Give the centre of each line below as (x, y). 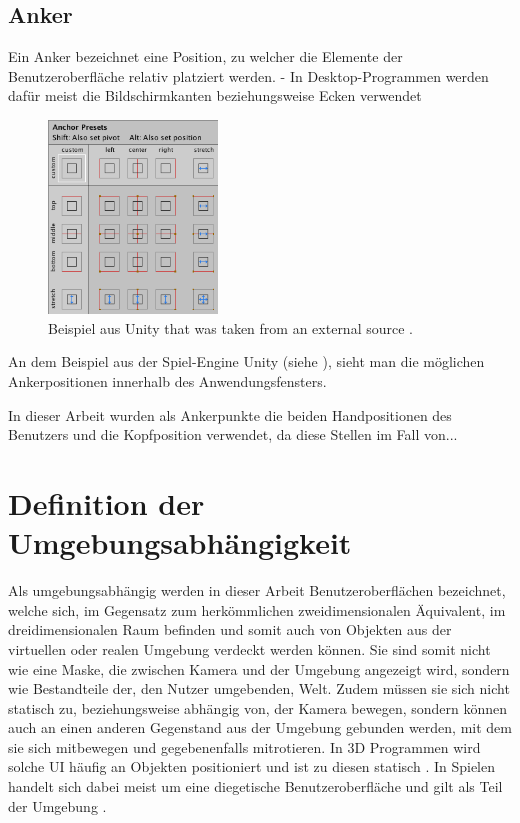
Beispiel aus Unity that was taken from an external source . (230, 327)
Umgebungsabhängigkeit (180, 542)
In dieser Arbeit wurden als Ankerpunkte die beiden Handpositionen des (230, 414)
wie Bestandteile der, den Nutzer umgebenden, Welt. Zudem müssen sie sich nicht (259, 688)
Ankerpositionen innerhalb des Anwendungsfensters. (167, 381)
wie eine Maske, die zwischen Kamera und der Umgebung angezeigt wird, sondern (259, 668)
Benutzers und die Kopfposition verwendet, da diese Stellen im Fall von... (233, 434)
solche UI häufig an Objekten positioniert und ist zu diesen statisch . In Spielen (252, 766)
